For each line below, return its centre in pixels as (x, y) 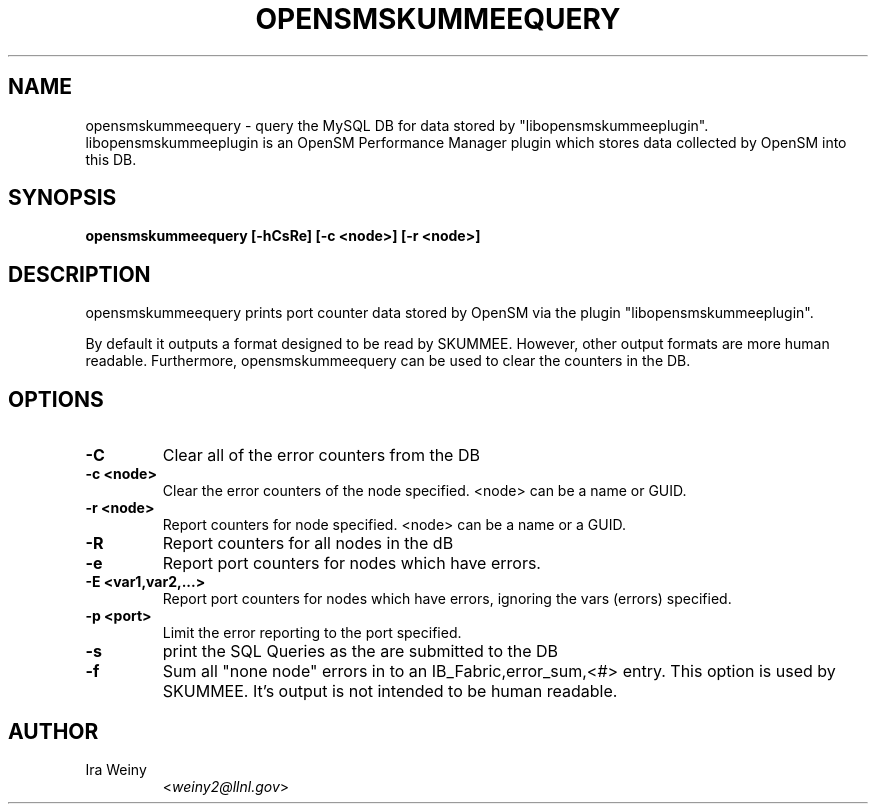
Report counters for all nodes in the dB (308, 543)
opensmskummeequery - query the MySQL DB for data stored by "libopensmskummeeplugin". (397, 125)
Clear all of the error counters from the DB (321, 455)
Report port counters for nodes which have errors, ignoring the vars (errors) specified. (447, 599)
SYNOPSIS (62, 198)
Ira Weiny (116, 769)
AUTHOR (53, 731)
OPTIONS (56, 399)
